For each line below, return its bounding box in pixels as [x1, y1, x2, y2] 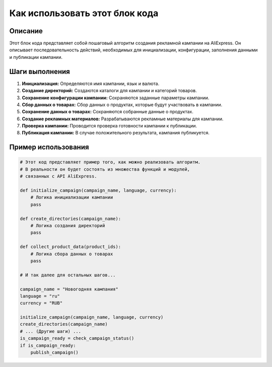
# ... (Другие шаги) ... [20, 328, 82, 334]
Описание [9, 27, 43, 35]
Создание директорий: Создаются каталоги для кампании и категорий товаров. [22, 88, 197, 94]
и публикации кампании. [9, 54, 63, 60]
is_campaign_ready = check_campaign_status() [20, 335, 134, 341]
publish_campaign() [30, 350, 79, 355]
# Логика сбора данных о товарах [30, 251, 113, 257]
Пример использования [9, 143, 89, 152]
